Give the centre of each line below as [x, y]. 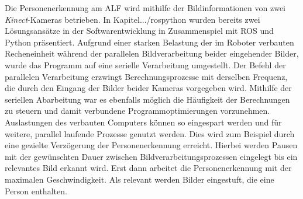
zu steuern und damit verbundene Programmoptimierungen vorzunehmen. [137, 111]
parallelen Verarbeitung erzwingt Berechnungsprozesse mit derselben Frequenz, [146, 76]
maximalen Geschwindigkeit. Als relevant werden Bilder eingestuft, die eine [140, 179]
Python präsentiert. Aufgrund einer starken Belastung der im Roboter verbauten [149, 42]
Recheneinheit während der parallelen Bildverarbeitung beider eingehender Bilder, [152, 53]
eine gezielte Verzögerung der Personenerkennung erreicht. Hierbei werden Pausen [151, 145]
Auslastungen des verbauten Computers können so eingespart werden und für [143, 122]
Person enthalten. [36, 191]
